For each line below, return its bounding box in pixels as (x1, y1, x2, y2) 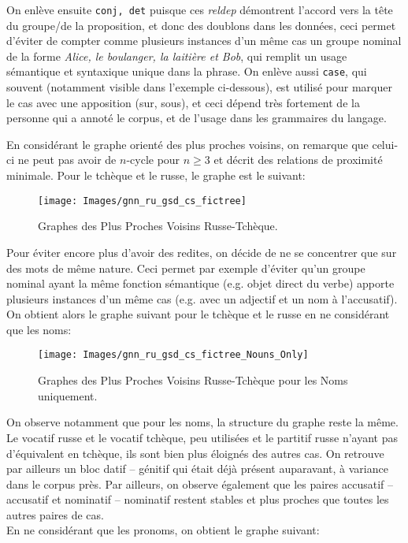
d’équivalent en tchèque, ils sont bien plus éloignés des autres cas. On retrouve (6, 444, 384, 461)
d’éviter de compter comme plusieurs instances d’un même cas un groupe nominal (6, 32, 402, 49)
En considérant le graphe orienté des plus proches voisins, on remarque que (6, 136, 369, 152)
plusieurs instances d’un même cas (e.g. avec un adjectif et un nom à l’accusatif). (6, 290, 398, 307)
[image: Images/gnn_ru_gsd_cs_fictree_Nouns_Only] (38, 349, 309, 361)
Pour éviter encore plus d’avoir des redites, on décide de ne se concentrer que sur (6, 244, 397, 260)
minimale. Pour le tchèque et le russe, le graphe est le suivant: (6, 167, 306, 184)
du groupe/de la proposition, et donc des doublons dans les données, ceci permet (6, 17, 396, 33)
